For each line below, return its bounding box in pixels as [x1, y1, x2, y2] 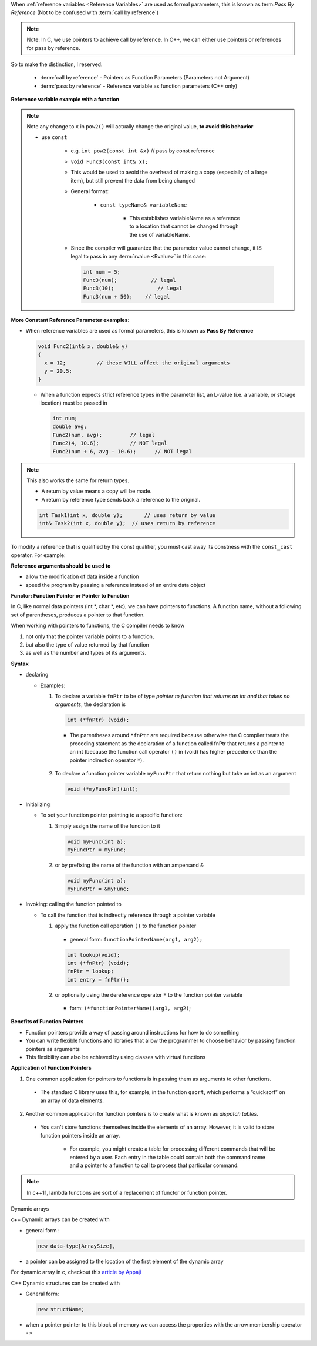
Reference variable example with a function [11, 96, 120, 103]
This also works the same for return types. [26, 477, 129, 484]
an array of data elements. [40, 1097, 104, 1104]
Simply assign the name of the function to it [55, 822, 161, 830]
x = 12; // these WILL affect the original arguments [44, 359, 230, 366]
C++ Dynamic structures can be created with [11, 1279, 120, 1287]
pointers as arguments [25, 1045, 80, 1052]
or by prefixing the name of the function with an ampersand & [55, 861, 204, 868]
